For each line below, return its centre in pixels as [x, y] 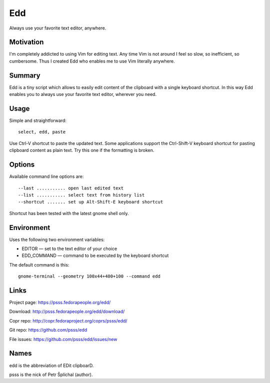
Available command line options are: [46, 176]
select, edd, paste [42, 132]
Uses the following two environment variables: [57, 239]
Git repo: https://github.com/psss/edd [48, 330]
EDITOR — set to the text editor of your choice [69, 248]
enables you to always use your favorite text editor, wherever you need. [83, 94]
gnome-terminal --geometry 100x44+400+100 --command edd [89, 276]
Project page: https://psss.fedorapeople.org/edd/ [60, 302]
